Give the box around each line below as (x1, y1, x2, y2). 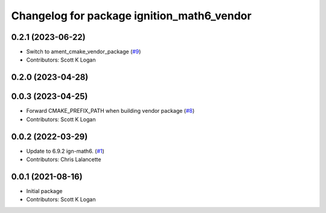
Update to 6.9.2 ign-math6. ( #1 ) (26, 147, 105, 154)
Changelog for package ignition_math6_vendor (11, 9, 252, 22)
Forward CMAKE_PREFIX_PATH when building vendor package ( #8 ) (26, 107, 195, 115)
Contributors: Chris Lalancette (26, 156, 101, 163)
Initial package (26, 187, 63, 194)
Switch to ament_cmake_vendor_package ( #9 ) (26, 48, 141, 56)
